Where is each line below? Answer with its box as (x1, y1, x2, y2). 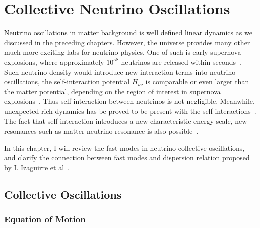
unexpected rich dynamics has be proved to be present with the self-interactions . (4, 105, 256, 116)
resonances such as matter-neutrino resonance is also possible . (4, 126, 199, 136)
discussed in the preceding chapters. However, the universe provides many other (4, 37, 250, 47)
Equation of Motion (4, 213, 86, 225)
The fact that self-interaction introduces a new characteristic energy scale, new (4, 116, 247, 126)
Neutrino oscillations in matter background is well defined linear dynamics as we (4, 27, 252, 38)
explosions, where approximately (4, 56, 104, 67)
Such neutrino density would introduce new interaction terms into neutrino (4, 66, 236, 77)
